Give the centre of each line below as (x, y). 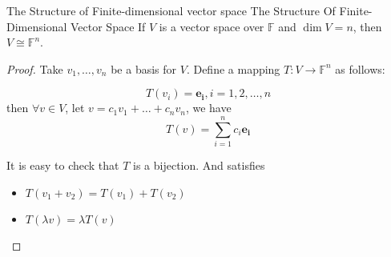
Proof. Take (35, 68)
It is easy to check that (63, 165)
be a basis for (144, 68)
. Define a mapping (233, 68)
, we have (208, 108)
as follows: (360, 68)
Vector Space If (108, 26)
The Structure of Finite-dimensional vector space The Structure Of (171, 10)
